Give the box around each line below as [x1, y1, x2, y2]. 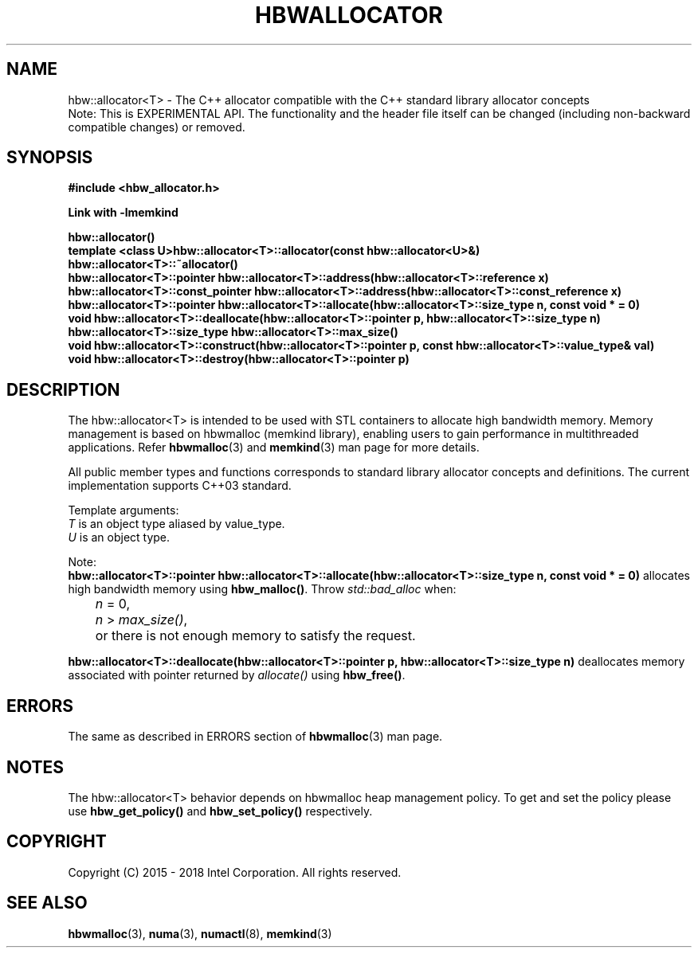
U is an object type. [68, 530, 171, 545]
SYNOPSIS [6, 147, 93, 168]
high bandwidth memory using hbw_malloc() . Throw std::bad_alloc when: [68, 582, 457, 596]
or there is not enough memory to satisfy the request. [95, 628, 416, 644]
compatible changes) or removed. [68, 119, 245, 134]
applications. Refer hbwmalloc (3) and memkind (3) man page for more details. [68, 440, 480, 455]
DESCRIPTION [6, 379, 120, 400]
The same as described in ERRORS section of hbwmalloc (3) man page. [68, 729, 443, 744]
